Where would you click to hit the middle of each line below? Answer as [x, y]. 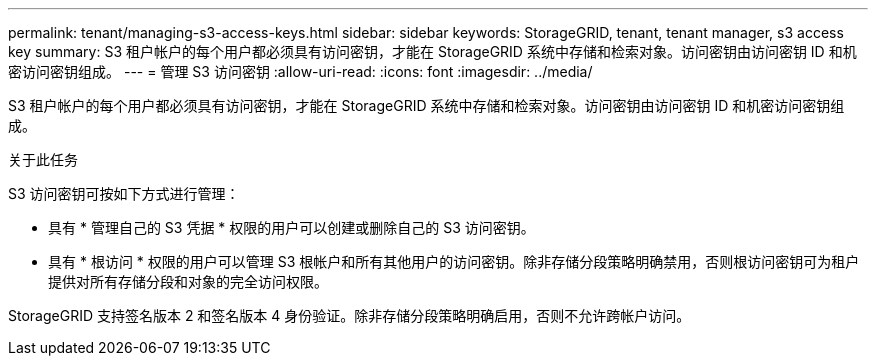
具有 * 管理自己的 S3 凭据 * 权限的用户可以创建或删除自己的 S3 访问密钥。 [291, 227]
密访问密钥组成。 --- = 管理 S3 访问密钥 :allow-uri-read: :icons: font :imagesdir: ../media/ [300, 71]
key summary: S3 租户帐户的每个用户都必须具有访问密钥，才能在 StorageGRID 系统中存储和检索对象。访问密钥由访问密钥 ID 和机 [432, 51]
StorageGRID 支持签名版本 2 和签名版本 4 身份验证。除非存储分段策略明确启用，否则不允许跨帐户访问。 [349, 315]
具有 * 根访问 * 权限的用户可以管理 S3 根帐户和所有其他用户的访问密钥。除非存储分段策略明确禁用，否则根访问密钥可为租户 [454, 261]
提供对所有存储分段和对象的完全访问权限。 [188, 281]
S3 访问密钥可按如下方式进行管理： [124, 193]
